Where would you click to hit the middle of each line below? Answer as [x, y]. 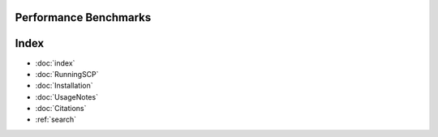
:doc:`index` [55, 63]
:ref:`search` [56, 120]
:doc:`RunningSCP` [67, 74]
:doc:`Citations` [61, 109]
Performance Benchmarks [83, 17]
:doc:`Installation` [64, 86]
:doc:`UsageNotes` [67, 96]
